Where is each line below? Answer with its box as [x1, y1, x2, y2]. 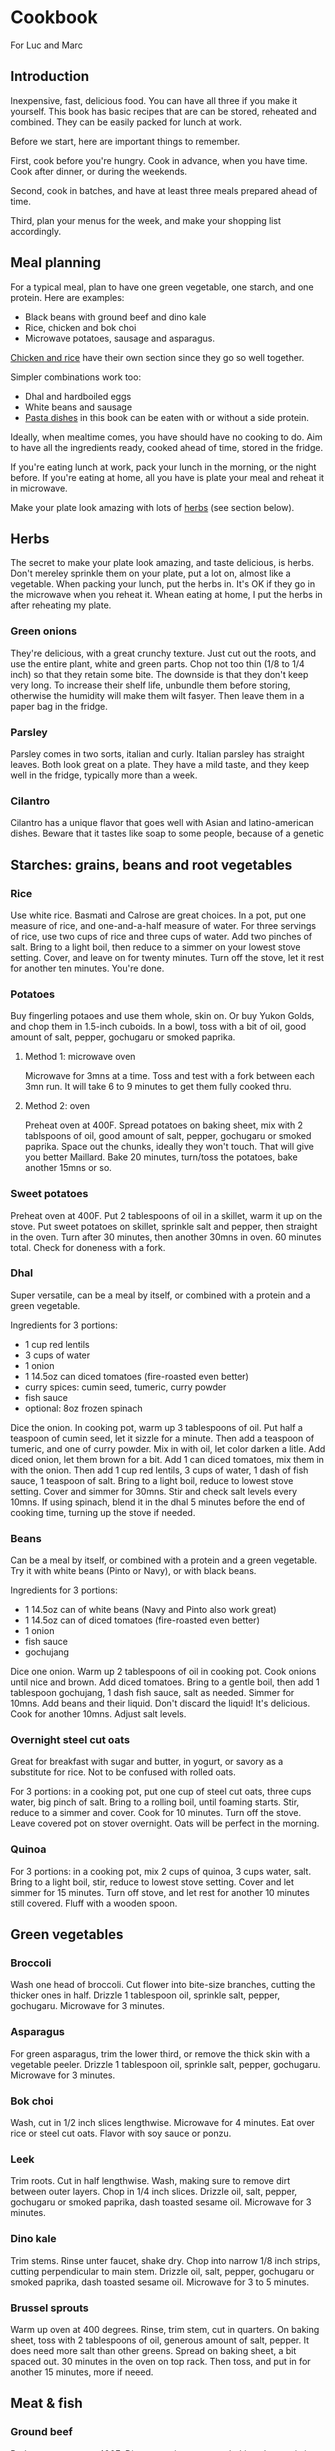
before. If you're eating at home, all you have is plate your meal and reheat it [10, 471, 325, 483]
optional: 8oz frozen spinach [24, 1402, 143, 1414]
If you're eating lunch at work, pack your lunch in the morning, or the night [10, 461, 317, 473]
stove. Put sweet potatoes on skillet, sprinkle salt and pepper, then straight [10, 1220, 318, 1232]
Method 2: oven [24, 1100, 91, 1112]
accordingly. [10, 225, 62, 237]
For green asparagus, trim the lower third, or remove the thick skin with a [10, 2047, 311, 2060]
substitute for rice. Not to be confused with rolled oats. [10, 1766, 237, 1778]
